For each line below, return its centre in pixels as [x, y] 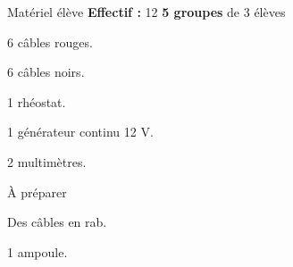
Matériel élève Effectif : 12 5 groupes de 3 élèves [146, 12]
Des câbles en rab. [57, 222]
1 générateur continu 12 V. [80, 132]
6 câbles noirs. [46, 72]
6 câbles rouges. [50, 42]
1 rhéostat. [37, 101]
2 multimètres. [47, 161]
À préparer [37, 192]
